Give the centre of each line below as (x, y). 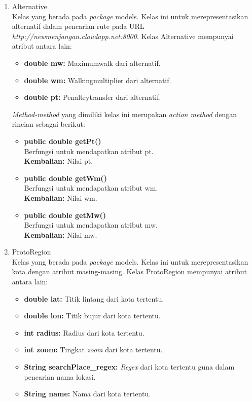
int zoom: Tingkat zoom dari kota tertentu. (93, 350)
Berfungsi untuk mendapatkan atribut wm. (91, 188)
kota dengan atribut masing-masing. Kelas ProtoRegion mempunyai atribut (129, 271)
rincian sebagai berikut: (48, 124)
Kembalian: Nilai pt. (59, 161)
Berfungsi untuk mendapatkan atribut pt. (89, 151)
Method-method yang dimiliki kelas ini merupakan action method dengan (124, 114)
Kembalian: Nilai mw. (61, 234)
